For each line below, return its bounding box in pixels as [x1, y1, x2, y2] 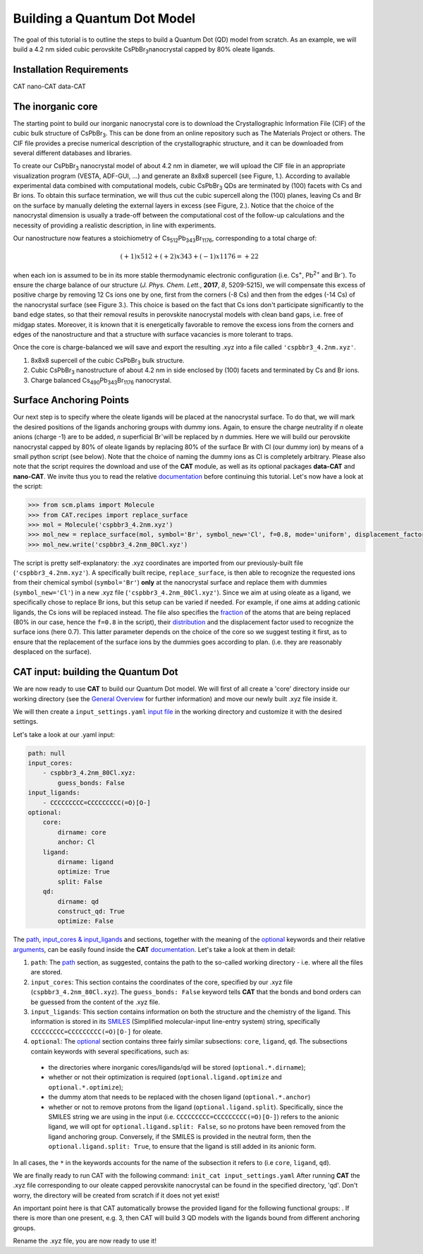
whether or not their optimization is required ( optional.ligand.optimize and [48, 1073, 282, 1082]
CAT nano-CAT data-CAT [13, 82, 86, 90]
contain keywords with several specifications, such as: [30, 1047, 190, 1056]
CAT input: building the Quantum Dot [13, 666, 179, 678]
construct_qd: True [57, 907, 125, 915]
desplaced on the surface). [13, 647, 92, 656]
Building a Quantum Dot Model [13, 11, 196, 26]
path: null [27, 749, 66, 757]
